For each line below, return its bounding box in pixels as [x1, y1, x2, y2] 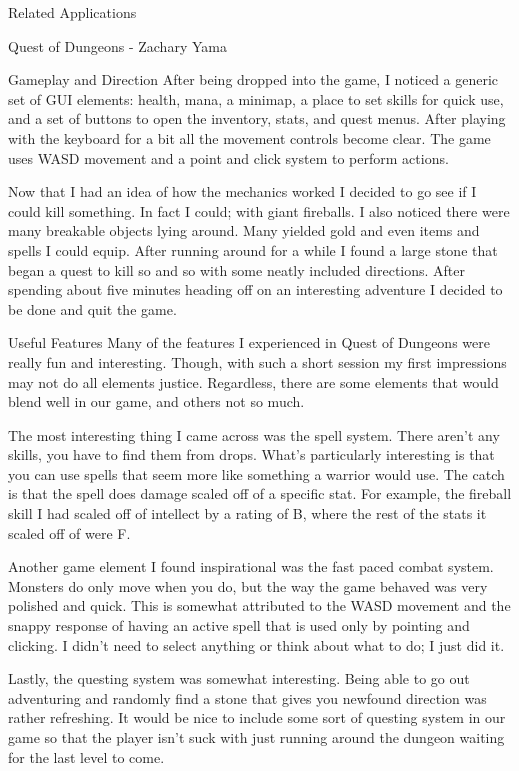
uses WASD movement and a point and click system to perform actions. [8, 147, 449, 168]
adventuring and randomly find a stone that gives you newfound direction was [8, 687, 487, 708]
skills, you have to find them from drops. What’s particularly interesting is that [8, 444, 495, 465]
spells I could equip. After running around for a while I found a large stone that [8, 239, 498, 260]
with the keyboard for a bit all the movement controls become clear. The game [8, 127, 491, 148]
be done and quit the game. [8, 298, 177, 319]
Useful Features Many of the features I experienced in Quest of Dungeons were [8, 332, 490, 353]
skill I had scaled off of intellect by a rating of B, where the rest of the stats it [8, 503, 487, 524]
